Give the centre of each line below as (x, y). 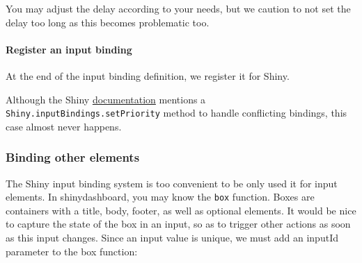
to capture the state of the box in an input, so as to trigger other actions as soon (178, 224)
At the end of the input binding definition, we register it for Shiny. (148, 75)
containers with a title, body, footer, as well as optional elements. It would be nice (181, 210)
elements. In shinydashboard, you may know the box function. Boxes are (160, 197)
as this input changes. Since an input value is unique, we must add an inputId (172, 238)
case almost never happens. (64, 126)
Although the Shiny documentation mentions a (106, 99)
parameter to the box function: (72, 251)
